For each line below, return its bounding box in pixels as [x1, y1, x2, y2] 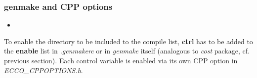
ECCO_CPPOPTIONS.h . [4, 65, 83, 75]
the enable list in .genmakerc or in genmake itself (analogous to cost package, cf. [4, 46, 250, 56]
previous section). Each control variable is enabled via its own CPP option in [4, 55, 238, 65]
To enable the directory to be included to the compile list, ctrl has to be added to [4, 36, 253, 46]
